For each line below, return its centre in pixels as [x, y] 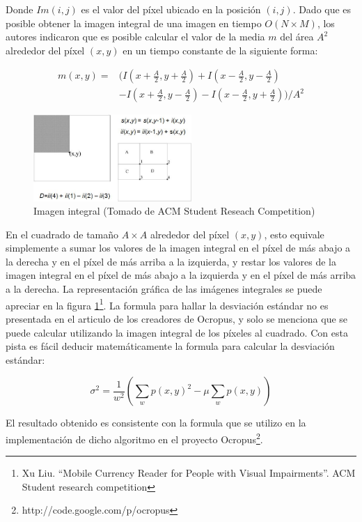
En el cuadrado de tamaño [62, 234]
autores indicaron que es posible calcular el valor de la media [135, 37]
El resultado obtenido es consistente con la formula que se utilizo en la [156, 423]
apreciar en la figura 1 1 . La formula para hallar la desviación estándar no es [167, 304]
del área [297, 37]
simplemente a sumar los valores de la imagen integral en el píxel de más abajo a [178, 248]
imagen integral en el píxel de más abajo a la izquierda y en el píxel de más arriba [181, 275]
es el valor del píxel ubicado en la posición [171, 9]
